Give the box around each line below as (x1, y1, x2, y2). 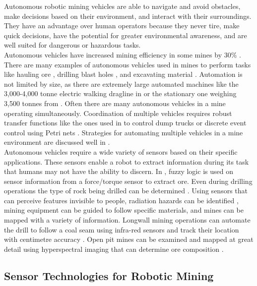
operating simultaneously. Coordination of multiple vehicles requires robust (4, 108, 232, 118)
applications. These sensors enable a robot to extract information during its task (4, 156, 249, 167)
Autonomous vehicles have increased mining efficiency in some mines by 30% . (4, 49, 241, 59)
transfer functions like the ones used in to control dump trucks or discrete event (4, 117, 247, 128)
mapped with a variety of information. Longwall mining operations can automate (4, 215, 251, 225)
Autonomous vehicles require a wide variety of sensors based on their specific (4, 146, 238, 157)
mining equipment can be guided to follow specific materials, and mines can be (4, 205, 244, 215)
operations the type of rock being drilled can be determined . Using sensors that (4, 185, 248, 196)
